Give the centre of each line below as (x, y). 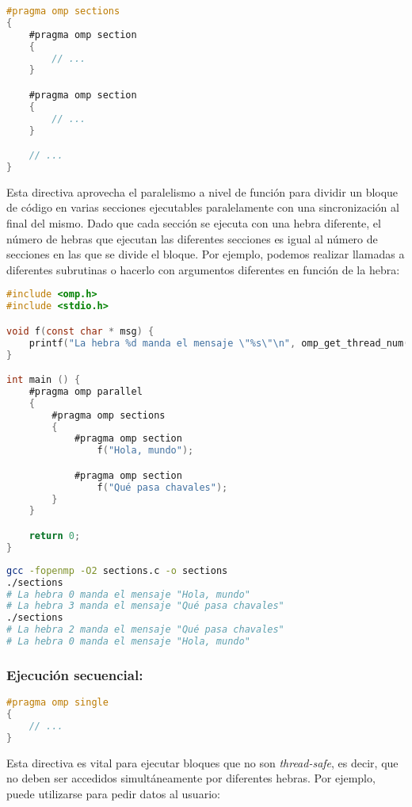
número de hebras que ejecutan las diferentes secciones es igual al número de (192, 238)
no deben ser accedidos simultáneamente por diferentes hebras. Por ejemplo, (191, 778)
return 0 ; (55, 536)
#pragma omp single (57, 703)
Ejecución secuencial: (75, 674)
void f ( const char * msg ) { (80, 331)
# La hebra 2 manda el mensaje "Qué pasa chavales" (145, 630)
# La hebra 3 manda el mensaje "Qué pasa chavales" (145, 606)
